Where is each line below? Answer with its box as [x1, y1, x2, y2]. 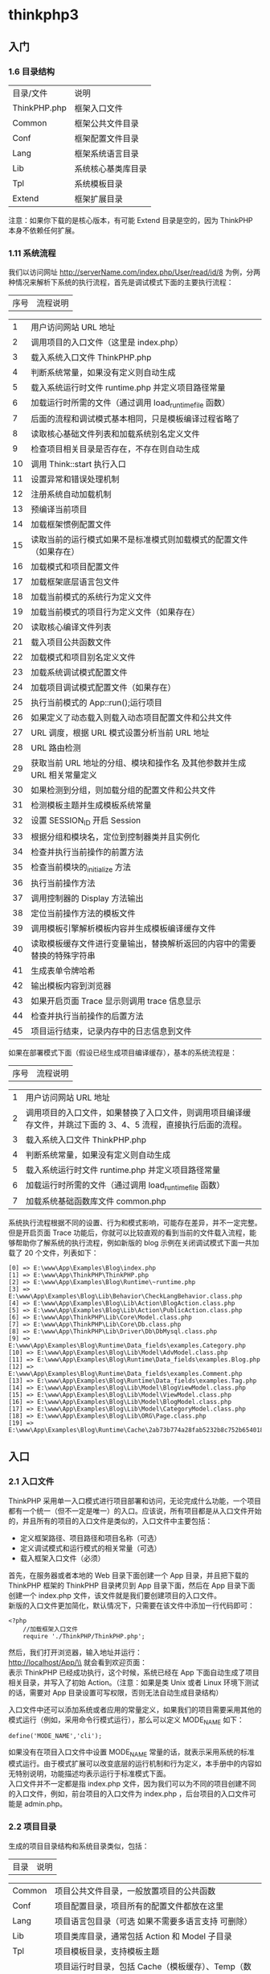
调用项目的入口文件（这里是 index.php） [31, 337, 183, 348]
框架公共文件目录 [74, 118, 139, 129]
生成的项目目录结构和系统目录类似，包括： [8, 1841, 149, 1851]
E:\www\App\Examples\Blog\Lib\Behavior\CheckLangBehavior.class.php [8, 1292, 243, 1300]
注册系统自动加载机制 [31, 489, 112, 500]
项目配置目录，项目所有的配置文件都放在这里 [55, 1900, 224, 1911]
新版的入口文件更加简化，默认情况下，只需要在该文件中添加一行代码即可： [8, 1600, 255, 1610]
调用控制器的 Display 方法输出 [31, 892, 144, 903]
